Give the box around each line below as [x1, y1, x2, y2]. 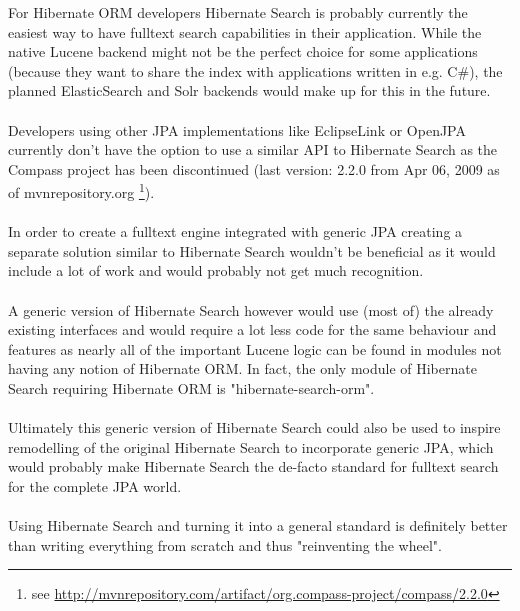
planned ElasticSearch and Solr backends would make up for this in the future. [8, 80, 491, 101]
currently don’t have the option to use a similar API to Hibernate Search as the [8, 139, 498, 160]
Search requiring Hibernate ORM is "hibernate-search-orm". [8, 377, 375, 398]
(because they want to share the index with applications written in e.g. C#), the [8, 60, 503, 81]
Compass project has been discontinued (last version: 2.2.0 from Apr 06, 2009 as [8, 158, 500, 179]
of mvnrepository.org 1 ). [8, 179, 155, 202]
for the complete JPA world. [8, 475, 182, 496]
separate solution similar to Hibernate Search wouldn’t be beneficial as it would [8, 240, 496, 261]
